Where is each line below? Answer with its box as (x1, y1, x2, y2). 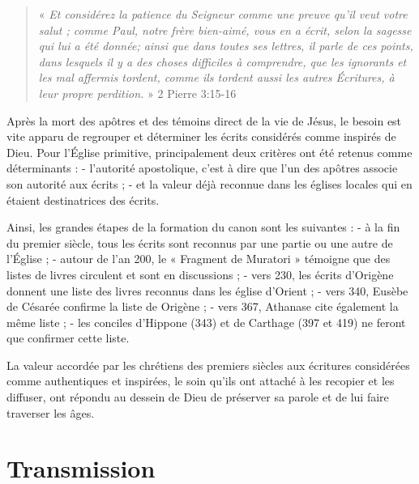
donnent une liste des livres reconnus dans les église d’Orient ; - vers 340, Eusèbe (6, 282, 408, 299)
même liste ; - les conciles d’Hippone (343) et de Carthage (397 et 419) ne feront (6, 313, 406, 330)
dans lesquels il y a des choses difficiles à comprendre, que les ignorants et (38, 53, 407, 70)
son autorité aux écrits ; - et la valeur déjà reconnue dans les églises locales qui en (6, 175, 413, 192)
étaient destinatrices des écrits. (6, 191, 160, 208)
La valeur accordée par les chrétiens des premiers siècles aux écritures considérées (6, 356, 410, 373)
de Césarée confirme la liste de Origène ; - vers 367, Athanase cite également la (6, 298, 399, 315)
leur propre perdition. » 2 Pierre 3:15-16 (38, 84, 237, 101)
